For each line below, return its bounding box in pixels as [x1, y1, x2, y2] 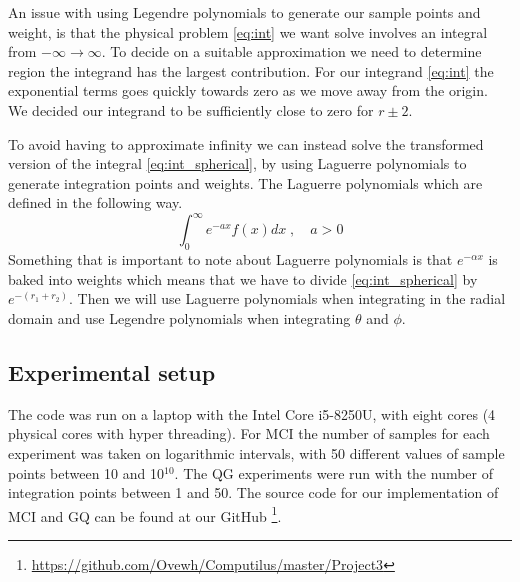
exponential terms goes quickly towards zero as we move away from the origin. [8, 80, 488, 101]
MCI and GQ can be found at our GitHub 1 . [8, 502, 282, 526]
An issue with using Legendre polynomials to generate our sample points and [8, 2, 481, 22]
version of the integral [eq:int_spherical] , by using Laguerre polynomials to [8, 153, 467, 174]
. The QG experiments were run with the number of [174, 462, 494, 483]
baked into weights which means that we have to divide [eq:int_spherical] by [8, 268, 478, 289]
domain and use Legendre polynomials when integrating [8, 308, 351, 329]
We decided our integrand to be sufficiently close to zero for [8, 99, 374, 120]
